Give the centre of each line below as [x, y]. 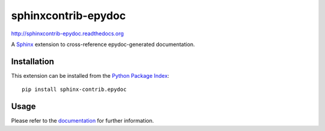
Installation [32, 61]
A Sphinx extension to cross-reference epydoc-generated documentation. [103, 44]
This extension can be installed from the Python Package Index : [90, 75]
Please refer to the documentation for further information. [82, 121]
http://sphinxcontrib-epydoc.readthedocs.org [67, 33]
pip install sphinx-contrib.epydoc [74, 89]
